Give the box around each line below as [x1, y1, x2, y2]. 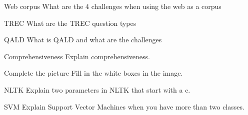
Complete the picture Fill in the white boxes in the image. [4, 68, 183, 78]
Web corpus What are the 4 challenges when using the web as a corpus [4, 1, 221, 11]
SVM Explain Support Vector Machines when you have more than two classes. [4, 101, 244, 112]
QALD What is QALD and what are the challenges [4, 34, 162, 45]
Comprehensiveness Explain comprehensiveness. [4, 51, 150, 61]
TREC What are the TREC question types [4, 17, 136, 28]
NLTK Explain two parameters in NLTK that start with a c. [4, 84, 190, 95]
